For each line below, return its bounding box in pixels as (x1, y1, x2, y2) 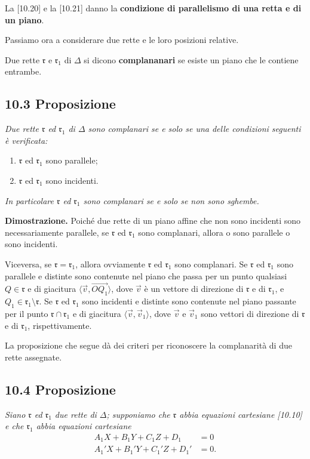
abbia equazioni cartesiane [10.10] (179, 408, 302, 420)
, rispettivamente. (27, 319, 92, 331)
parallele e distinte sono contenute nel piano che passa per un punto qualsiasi (5, 269, 287, 282)
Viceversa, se (5, 257, 52, 270)
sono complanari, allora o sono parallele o (138, 226, 290, 238)
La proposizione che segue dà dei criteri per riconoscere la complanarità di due (5, 339, 292, 352)
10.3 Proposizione (5, 94, 116, 113)
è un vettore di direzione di (144, 282, 244, 295)
